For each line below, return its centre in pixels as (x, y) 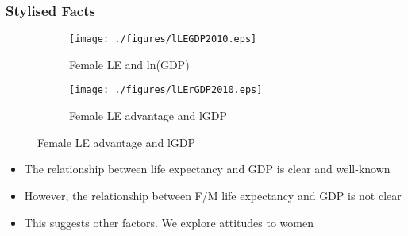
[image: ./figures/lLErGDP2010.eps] (166, 90)
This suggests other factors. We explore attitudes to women (169, 222)
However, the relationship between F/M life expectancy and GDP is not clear (213, 195)
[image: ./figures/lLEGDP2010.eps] (163, 39)
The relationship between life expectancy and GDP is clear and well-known (207, 169)
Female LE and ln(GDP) (129, 64)
